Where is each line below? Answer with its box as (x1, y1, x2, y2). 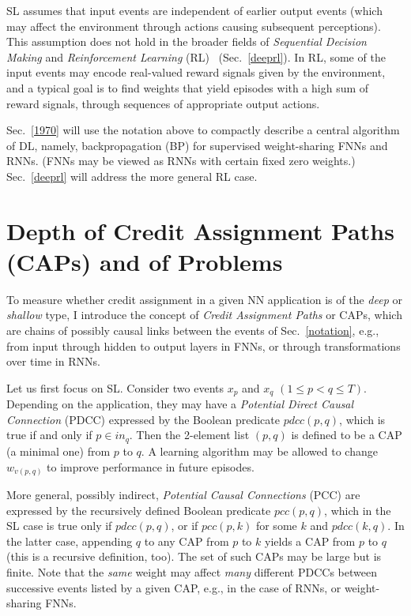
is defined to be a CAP (291, 426, 402, 443)
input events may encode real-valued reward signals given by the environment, (6, 64, 386, 81)
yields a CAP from (265, 532, 356, 549)
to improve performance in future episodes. (47, 458, 255, 475)
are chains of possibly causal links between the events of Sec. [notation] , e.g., (6, 322, 379, 339)
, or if (171, 517, 198, 534)
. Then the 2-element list (129, 426, 250, 443)
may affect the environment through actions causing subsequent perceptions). (6, 17, 381, 34)
